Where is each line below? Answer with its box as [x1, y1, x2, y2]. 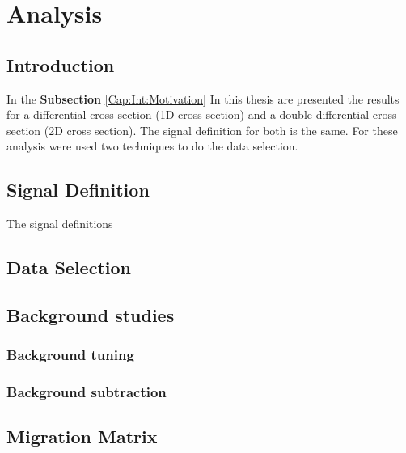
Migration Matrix [6, 424, 158, 449]
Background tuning [6, 345, 134, 365]
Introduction [6, 52, 115, 77]
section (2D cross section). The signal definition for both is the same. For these [6, 121, 398, 138]
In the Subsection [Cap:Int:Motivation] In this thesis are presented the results [6, 90, 400, 107]
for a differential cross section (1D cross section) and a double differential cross [6, 106, 397, 123]
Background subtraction [6, 382, 167, 402]
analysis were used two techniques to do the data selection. [6, 138, 298, 155]
